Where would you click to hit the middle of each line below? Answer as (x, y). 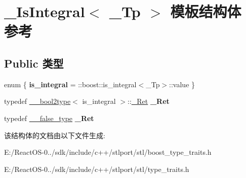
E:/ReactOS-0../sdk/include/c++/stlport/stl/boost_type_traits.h (108, 152)
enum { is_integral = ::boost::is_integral (70, 84)
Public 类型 (34, 63)
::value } (182, 84)
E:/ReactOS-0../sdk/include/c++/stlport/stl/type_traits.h (97, 169)
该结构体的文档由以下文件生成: (55, 135)
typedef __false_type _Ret (49, 118)
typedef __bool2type (37, 101)
